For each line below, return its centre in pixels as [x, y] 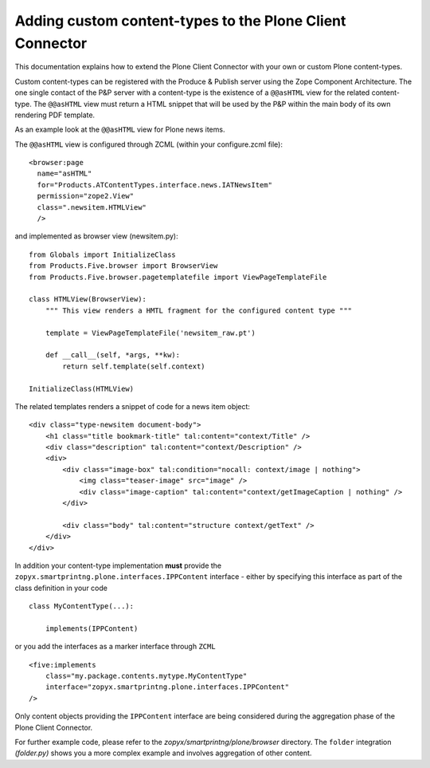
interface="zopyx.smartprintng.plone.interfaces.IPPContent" [167, 687]
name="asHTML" [64, 174]
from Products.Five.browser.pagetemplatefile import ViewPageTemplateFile [178, 277]
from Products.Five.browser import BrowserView [123, 266]
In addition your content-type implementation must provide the [118, 565]
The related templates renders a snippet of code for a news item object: [133, 406]
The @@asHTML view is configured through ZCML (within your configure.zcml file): [149, 144]
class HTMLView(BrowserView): [88, 299]
